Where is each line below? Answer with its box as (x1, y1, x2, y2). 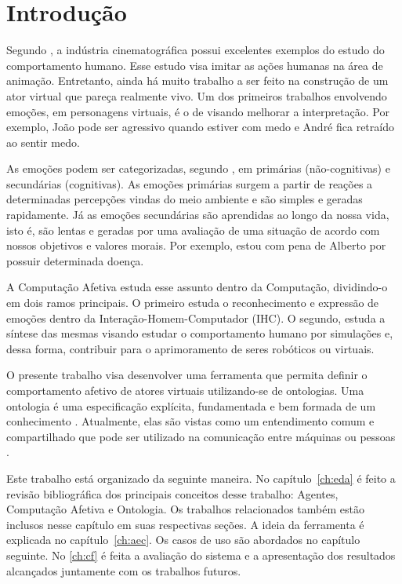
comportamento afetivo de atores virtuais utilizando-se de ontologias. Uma (6, 382, 364, 398)
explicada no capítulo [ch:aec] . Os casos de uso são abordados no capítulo (6, 531, 360, 548)
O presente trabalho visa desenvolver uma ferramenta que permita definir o (6, 367, 368, 383)
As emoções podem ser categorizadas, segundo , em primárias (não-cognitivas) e (6, 160, 390, 177)
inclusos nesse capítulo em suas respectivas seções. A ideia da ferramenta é (6, 516, 364, 532)
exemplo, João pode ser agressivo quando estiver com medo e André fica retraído (6, 119, 394, 135)
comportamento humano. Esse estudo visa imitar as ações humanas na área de (6, 57, 383, 73)
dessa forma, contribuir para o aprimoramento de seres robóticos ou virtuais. (6, 340, 375, 356)
